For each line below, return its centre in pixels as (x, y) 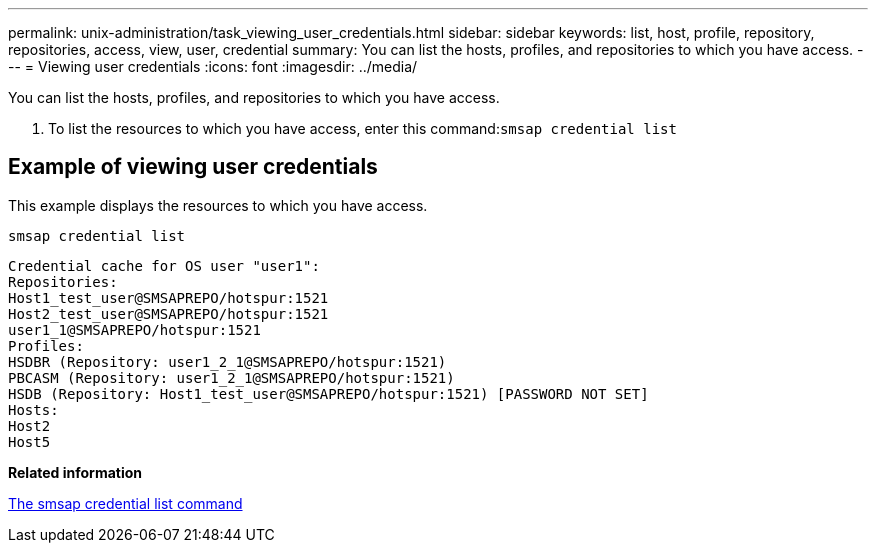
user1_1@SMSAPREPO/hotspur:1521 (134, 329)
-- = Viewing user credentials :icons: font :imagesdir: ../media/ (213, 66)
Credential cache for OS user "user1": (164, 265)
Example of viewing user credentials (193, 167)
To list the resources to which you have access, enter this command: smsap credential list (362, 128)
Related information (75, 472)
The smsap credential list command (125, 503)
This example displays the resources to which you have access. (218, 205)
